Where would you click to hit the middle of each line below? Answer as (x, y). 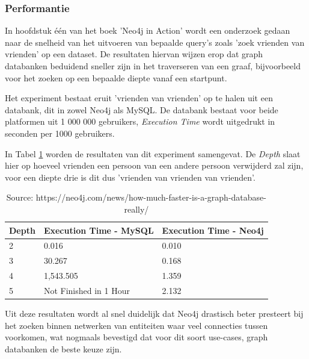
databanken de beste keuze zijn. (63, 348)
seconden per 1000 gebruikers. (60, 133)
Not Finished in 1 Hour (87, 290)
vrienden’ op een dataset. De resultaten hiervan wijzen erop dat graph (134, 54)
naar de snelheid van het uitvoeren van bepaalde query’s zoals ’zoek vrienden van (155, 42)
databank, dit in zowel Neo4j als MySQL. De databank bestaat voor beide (142, 109)
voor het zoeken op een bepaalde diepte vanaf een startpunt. (116, 77)
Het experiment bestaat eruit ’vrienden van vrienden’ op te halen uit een (139, 98)
